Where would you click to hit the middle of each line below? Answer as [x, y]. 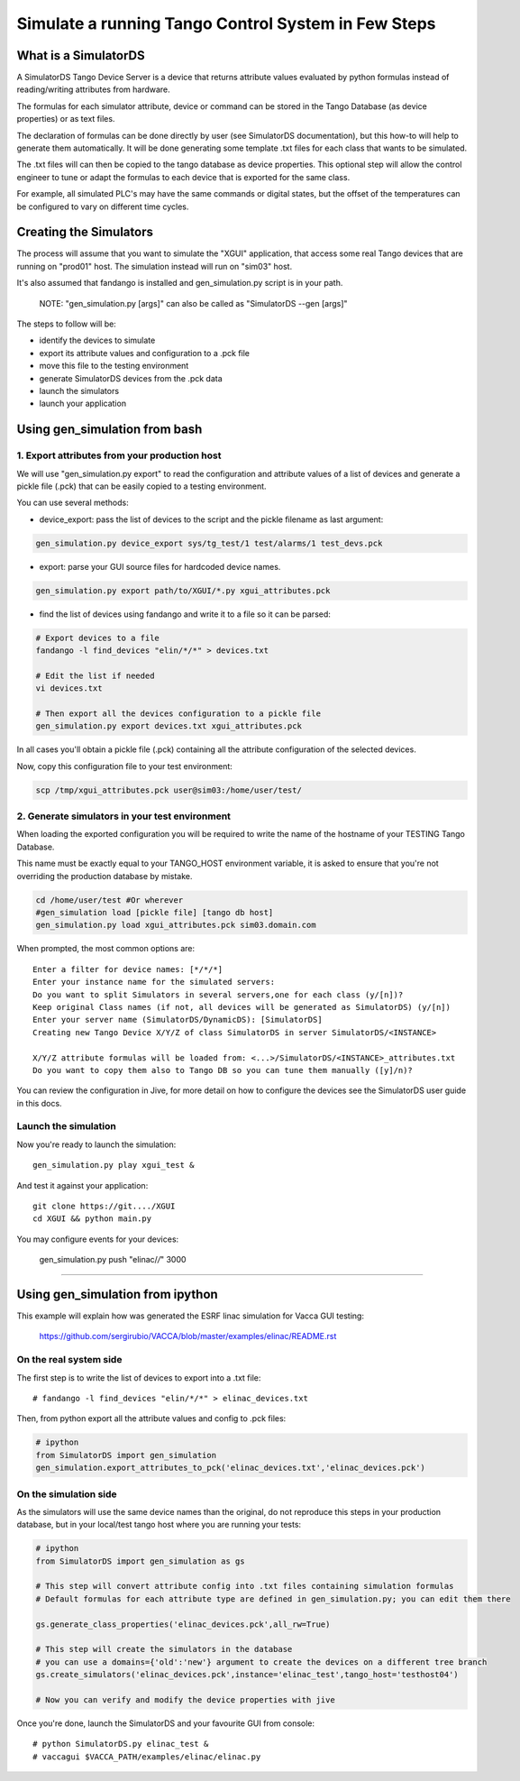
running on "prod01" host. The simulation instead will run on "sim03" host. [155, 266]
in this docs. [39, 1103]
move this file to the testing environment [114, 366]
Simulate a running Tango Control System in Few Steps [226, 23]
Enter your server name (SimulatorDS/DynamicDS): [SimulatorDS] [178, 1020]
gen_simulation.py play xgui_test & [114, 1165]
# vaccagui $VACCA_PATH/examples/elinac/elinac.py [147, 1757]
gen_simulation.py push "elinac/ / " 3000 [113, 1260]
